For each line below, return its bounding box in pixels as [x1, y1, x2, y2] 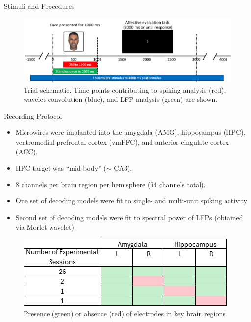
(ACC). [15, 146, 38, 156]
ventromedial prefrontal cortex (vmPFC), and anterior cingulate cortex [15, 137, 229, 147]
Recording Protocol [4, 110, 62, 121]
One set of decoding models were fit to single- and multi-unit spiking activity [15, 196, 247, 206]
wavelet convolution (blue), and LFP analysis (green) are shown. [24, 94, 218, 104]
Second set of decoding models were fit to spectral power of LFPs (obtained [15, 212, 243, 223]
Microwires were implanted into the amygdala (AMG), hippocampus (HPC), [15, 127, 246, 137]
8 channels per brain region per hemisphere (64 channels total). [15, 179, 206, 189]
